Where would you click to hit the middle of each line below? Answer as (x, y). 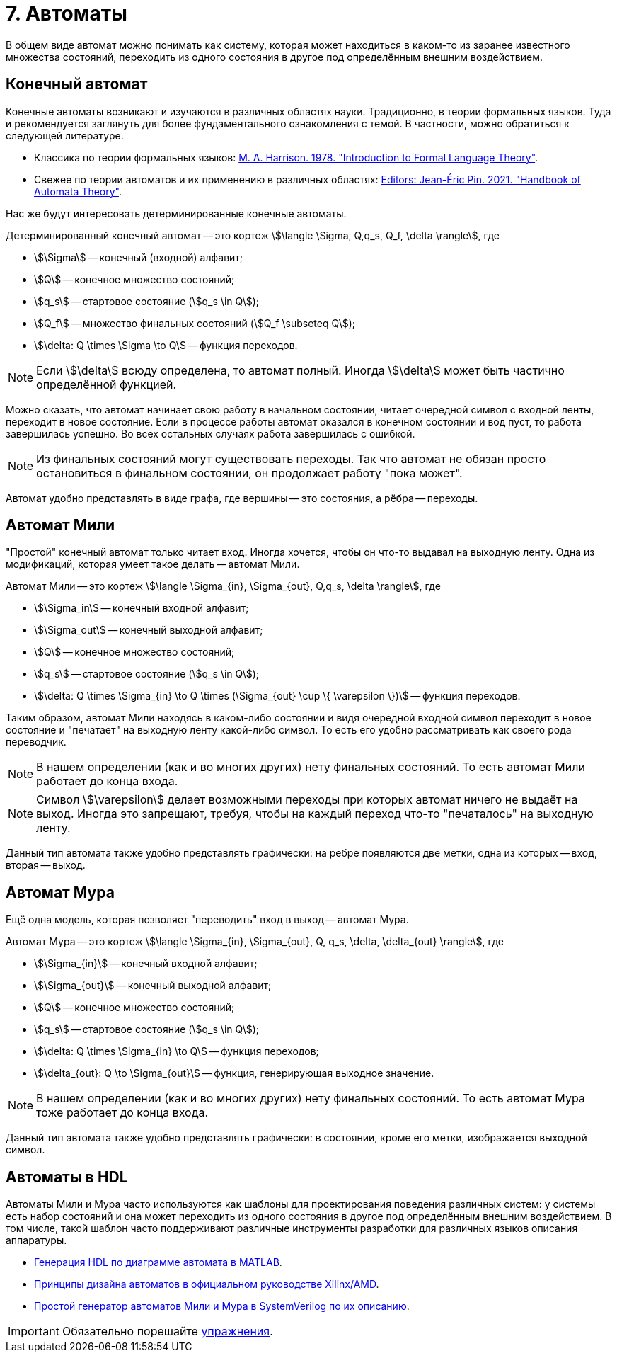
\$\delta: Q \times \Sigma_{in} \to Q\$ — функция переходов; (177, 1051)
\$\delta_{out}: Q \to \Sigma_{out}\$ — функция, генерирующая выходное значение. (234, 1073)
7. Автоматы (67, 13)
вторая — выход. (46, 865)
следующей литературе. (65, 135)
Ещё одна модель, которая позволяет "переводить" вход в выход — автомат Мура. (207, 920)
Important (34, 1331)
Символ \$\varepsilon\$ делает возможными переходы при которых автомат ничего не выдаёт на (307, 800)
